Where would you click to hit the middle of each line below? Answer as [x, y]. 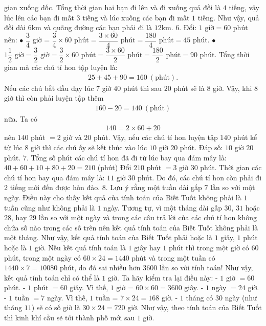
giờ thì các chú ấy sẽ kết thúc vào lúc [89, 147]
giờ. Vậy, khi [232, 88]
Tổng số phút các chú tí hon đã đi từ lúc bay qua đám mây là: [129, 157]
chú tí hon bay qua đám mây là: [54, 177]
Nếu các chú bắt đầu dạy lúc [49, 88]
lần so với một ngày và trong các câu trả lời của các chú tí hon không [148, 217]
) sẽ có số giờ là [56, 307]
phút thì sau [142, 88]
